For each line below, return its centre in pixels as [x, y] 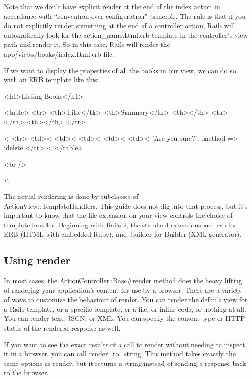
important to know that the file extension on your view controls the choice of [118, 215]
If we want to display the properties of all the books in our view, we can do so [120, 70]
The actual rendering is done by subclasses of [71, 196]
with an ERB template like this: [52, 80]
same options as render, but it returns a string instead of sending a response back [125, 363]
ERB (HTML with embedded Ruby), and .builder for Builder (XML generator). [123, 234]
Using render [37, 260]
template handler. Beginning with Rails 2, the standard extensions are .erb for [120, 224]
